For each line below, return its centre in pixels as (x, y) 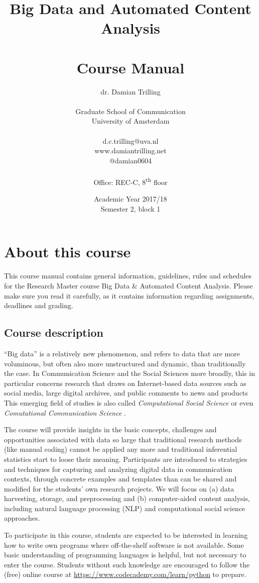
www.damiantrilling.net (131, 151)
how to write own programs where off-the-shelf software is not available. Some (124, 545)
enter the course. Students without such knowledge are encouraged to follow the (127, 564)
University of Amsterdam (131, 121)
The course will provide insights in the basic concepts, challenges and (110, 429)
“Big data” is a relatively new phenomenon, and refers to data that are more (122, 353)
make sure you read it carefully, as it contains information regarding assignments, (129, 295)
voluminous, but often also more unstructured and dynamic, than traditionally (125, 363)
